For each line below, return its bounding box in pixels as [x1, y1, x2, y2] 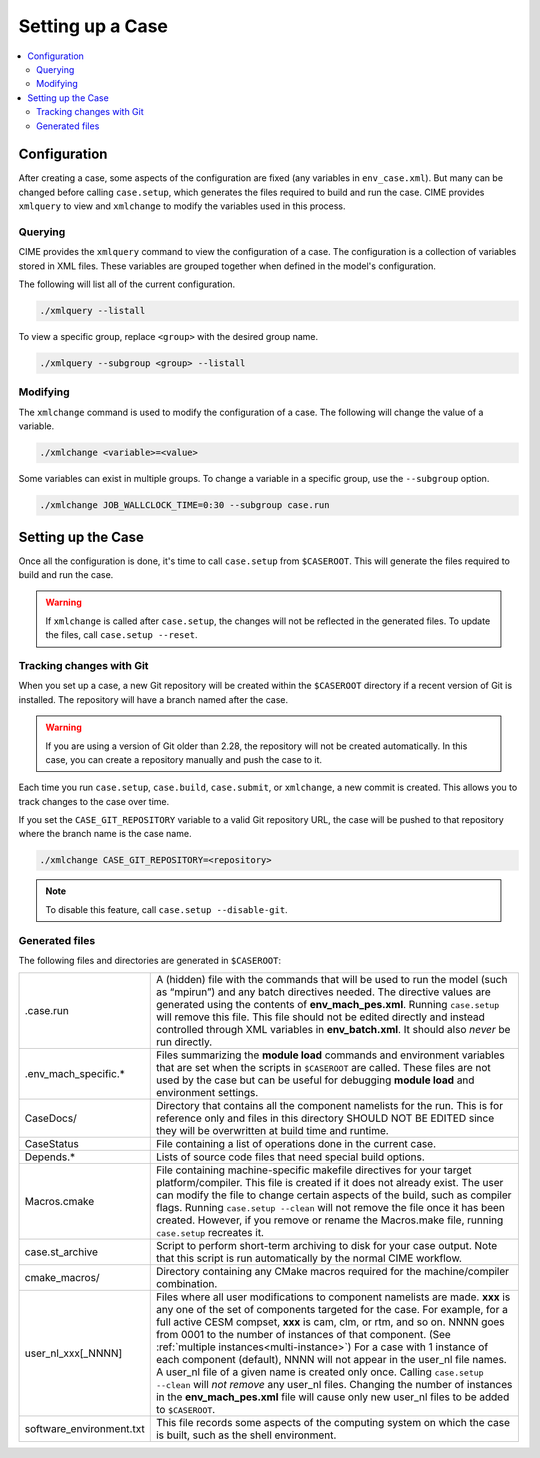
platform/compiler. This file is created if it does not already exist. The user [155, 1176, 504, 1190]
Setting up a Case [18, 15, 169, 37]
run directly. [155, 1035, 213, 1049]
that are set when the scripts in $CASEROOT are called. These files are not [155, 1061, 492, 1075]
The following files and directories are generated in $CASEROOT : [18, 954, 282, 966]
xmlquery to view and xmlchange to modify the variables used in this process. [18, 200, 346, 212]
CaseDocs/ [24, 1111, 77, 1125]
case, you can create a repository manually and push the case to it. [45, 753, 323, 765]
